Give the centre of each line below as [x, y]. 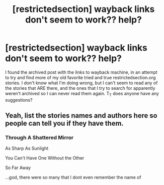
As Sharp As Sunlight [27, 149]
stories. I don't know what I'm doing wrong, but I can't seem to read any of [82, 83]
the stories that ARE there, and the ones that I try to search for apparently [80, 88]
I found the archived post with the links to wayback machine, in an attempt [81, 72]
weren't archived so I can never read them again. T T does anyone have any [82, 94]
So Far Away [18, 168]
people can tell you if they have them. [65, 123]
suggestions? [19, 100]
